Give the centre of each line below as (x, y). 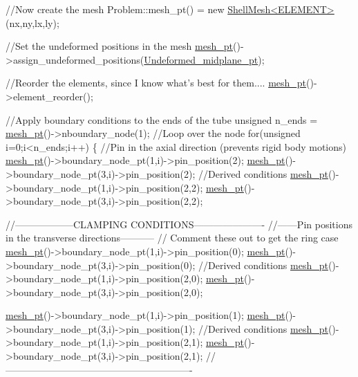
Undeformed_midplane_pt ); (204, 59)
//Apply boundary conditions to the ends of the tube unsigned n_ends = (162, 119)
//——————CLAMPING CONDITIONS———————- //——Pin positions (179, 224)
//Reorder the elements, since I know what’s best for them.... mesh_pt (156, 83)
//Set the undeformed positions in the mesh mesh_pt (119, 46)
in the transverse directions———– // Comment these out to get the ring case (172, 238)
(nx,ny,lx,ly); (32, 22)
